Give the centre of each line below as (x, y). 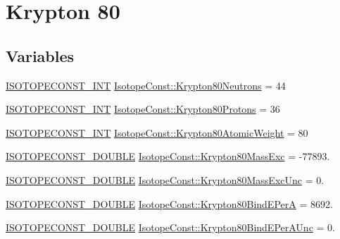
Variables (40, 55)
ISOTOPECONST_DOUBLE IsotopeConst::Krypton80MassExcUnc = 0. (165, 179)
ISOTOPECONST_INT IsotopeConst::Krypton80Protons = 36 (143, 109)
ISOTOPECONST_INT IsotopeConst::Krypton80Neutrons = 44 (146, 85)
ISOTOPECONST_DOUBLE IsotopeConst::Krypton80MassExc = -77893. (168, 156)
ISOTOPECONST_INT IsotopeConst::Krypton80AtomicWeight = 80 (157, 132)
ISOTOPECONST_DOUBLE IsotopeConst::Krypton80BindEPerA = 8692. (169, 203)
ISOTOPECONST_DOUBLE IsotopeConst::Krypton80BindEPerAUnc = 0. (170, 227)
